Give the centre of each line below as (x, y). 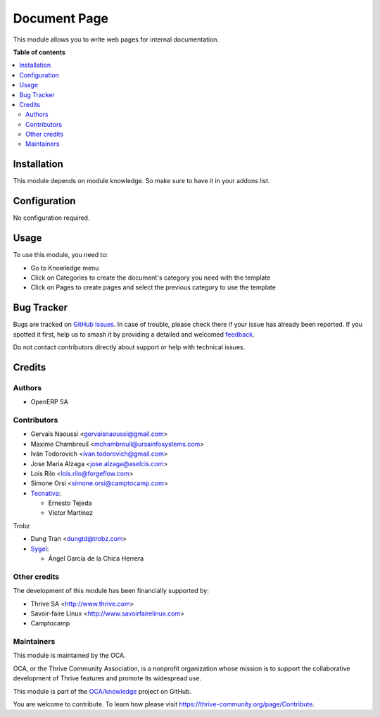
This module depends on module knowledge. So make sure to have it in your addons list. (141, 181)
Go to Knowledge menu (65, 268)
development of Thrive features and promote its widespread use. (107, 678)
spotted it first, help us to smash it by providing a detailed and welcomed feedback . (134, 334)
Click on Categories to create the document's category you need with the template (151, 278)
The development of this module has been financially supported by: (111, 591)
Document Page (61, 18)
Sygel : (40, 549)
